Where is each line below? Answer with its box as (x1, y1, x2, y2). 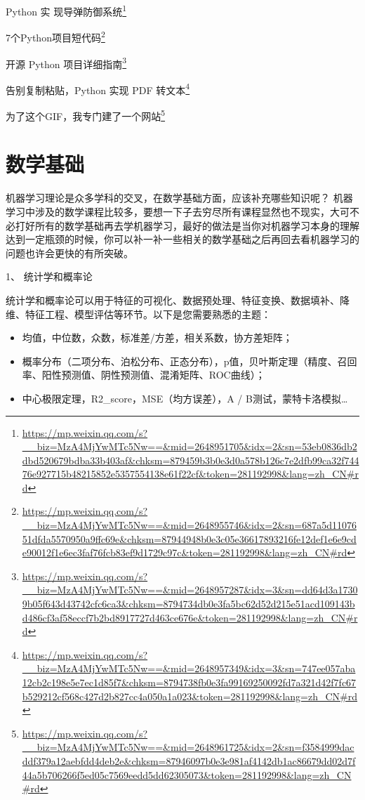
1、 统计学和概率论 (6, 269, 93, 284)
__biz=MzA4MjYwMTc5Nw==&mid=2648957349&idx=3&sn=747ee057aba (22, 661, 356, 676)
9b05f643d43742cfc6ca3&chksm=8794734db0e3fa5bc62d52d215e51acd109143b (22, 596, 355, 611)
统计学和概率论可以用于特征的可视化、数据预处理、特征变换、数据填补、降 (6, 292, 350, 307)
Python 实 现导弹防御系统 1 (6, 2, 127, 18)
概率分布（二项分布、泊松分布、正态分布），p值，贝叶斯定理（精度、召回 (22, 353, 357, 368)
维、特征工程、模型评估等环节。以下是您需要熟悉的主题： (6, 306, 271, 321)
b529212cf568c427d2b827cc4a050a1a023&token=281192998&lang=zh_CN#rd (22, 688, 358, 703)
